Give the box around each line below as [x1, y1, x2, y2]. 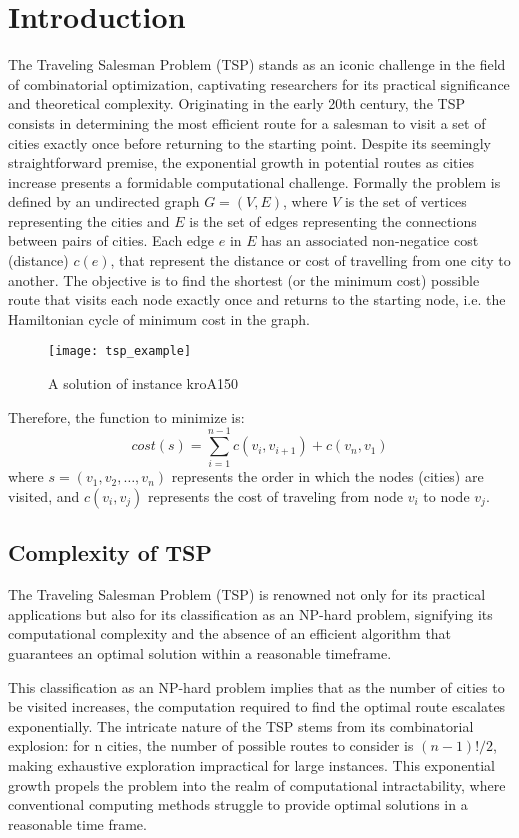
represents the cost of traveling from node [147, 486, 404, 506]
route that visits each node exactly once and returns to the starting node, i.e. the [8, 289, 506, 310]
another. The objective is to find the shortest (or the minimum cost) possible [8, 269, 480, 290]
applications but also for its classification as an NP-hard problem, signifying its [8, 603, 493, 624]
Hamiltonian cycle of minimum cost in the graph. [8, 308, 310, 329]
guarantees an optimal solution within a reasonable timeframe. [8, 642, 392, 663]
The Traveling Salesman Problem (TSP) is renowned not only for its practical [8, 584, 486, 605]
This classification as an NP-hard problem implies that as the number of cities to [8, 676, 505, 697]
